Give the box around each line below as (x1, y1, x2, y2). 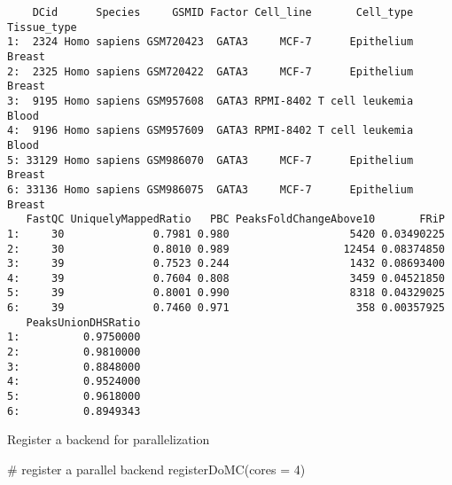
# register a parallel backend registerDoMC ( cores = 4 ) (7, 459, 306, 478)
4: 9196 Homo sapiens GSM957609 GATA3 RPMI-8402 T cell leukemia (7, 124, 414, 137)
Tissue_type (7, 20, 77, 34)
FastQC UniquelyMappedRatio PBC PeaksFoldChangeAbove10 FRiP (26, 213, 445, 226)
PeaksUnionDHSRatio (26, 316, 141, 329)
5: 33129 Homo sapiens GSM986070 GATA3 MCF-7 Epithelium (7, 153, 414, 167)
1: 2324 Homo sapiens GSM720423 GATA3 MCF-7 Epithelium (7, 35, 414, 49)
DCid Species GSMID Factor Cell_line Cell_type (32, 6, 414, 19)
